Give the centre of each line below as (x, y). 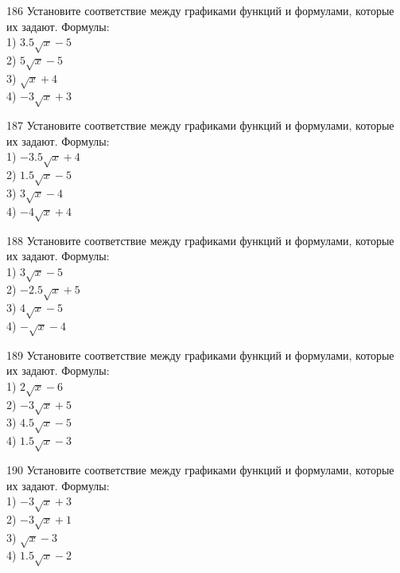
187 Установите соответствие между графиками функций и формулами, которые (200, 125)
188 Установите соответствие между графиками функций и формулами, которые (200, 240)
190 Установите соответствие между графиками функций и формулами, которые (200, 470)
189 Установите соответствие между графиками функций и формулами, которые (200, 355)
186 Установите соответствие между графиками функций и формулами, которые (200, 10)
